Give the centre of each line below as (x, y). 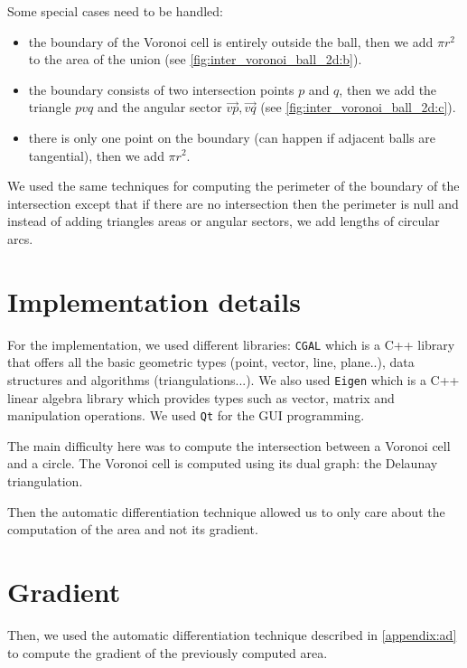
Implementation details (154, 301)
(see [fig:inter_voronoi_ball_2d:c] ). (358, 107)
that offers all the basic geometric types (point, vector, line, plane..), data (211, 362)
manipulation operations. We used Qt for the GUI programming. (186, 415)
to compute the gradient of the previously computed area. (168, 652)
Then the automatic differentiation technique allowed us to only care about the (226, 511)
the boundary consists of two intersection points (161, 89)
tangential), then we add (96, 155)
